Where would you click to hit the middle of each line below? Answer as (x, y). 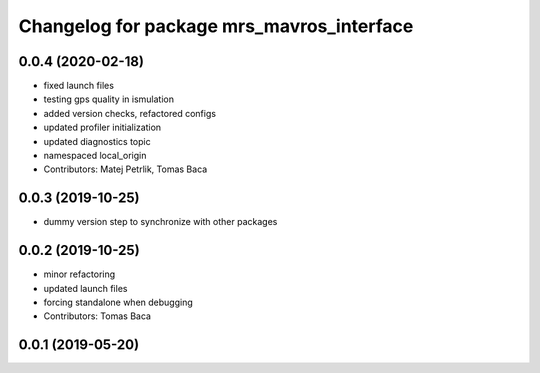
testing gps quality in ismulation (109, 99)
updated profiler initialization (102, 127)
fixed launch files (79, 86)
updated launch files (85, 288)
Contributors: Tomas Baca (97, 316)
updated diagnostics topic (97, 141)
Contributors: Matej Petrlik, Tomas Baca (125, 169)
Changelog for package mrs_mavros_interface (216, 26)
